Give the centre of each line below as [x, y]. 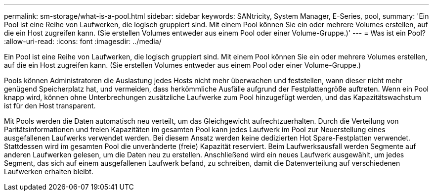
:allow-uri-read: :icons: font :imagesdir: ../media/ [83, 41]
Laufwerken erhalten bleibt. [49, 171]
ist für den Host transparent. [50, 106]
